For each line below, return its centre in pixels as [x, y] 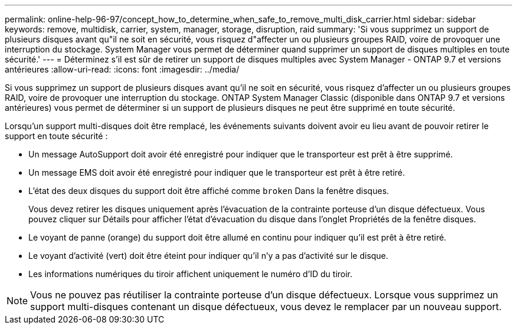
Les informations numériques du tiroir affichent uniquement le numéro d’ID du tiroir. [191, 274]
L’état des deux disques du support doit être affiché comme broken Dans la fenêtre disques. [209, 191]
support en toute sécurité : [56, 136]
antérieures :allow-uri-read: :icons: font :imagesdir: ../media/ [122, 69]
